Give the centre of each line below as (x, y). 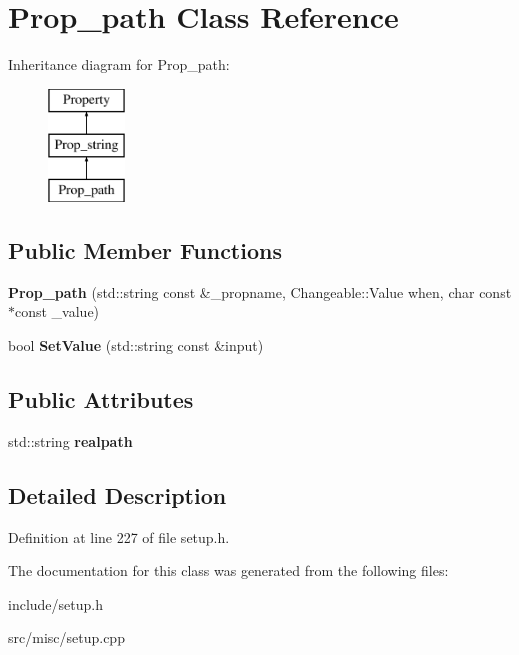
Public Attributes (101, 399)
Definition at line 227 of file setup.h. (119, 536)
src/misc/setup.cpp (66, 637)
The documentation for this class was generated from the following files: (228, 570)
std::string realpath (70, 440)
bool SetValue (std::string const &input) (136, 345)
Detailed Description (117, 494)
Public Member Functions (145, 250)
